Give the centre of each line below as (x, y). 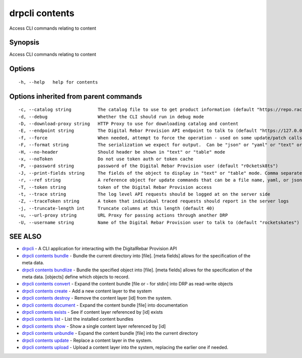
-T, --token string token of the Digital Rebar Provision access (115, 187)
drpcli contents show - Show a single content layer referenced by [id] (94, 326)
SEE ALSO (25, 237)
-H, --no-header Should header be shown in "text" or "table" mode (122, 152)
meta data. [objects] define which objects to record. (76, 276)
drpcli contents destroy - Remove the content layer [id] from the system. (97, 298)
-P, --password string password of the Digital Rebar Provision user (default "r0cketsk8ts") (148, 166)
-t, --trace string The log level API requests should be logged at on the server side (144, 194)
